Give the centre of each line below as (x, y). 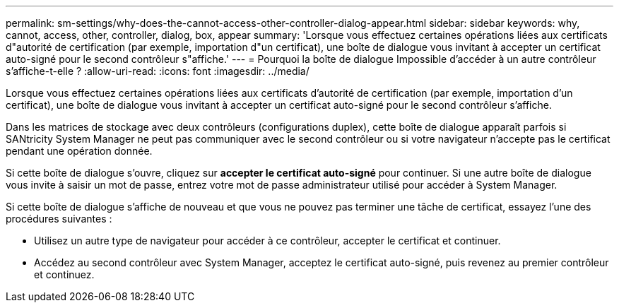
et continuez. (64, 274)
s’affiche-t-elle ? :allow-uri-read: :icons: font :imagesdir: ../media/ (158, 71)
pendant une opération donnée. (79, 151)
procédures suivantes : (59, 219)
